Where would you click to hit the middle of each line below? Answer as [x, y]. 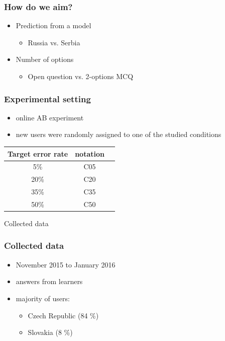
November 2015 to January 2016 [66, 264]
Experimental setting [47, 98]
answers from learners [49, 281]
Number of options [45, 59]
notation [90, 153]
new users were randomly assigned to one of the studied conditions [119, 134]
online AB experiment [50, 117]
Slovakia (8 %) [50, 332]
